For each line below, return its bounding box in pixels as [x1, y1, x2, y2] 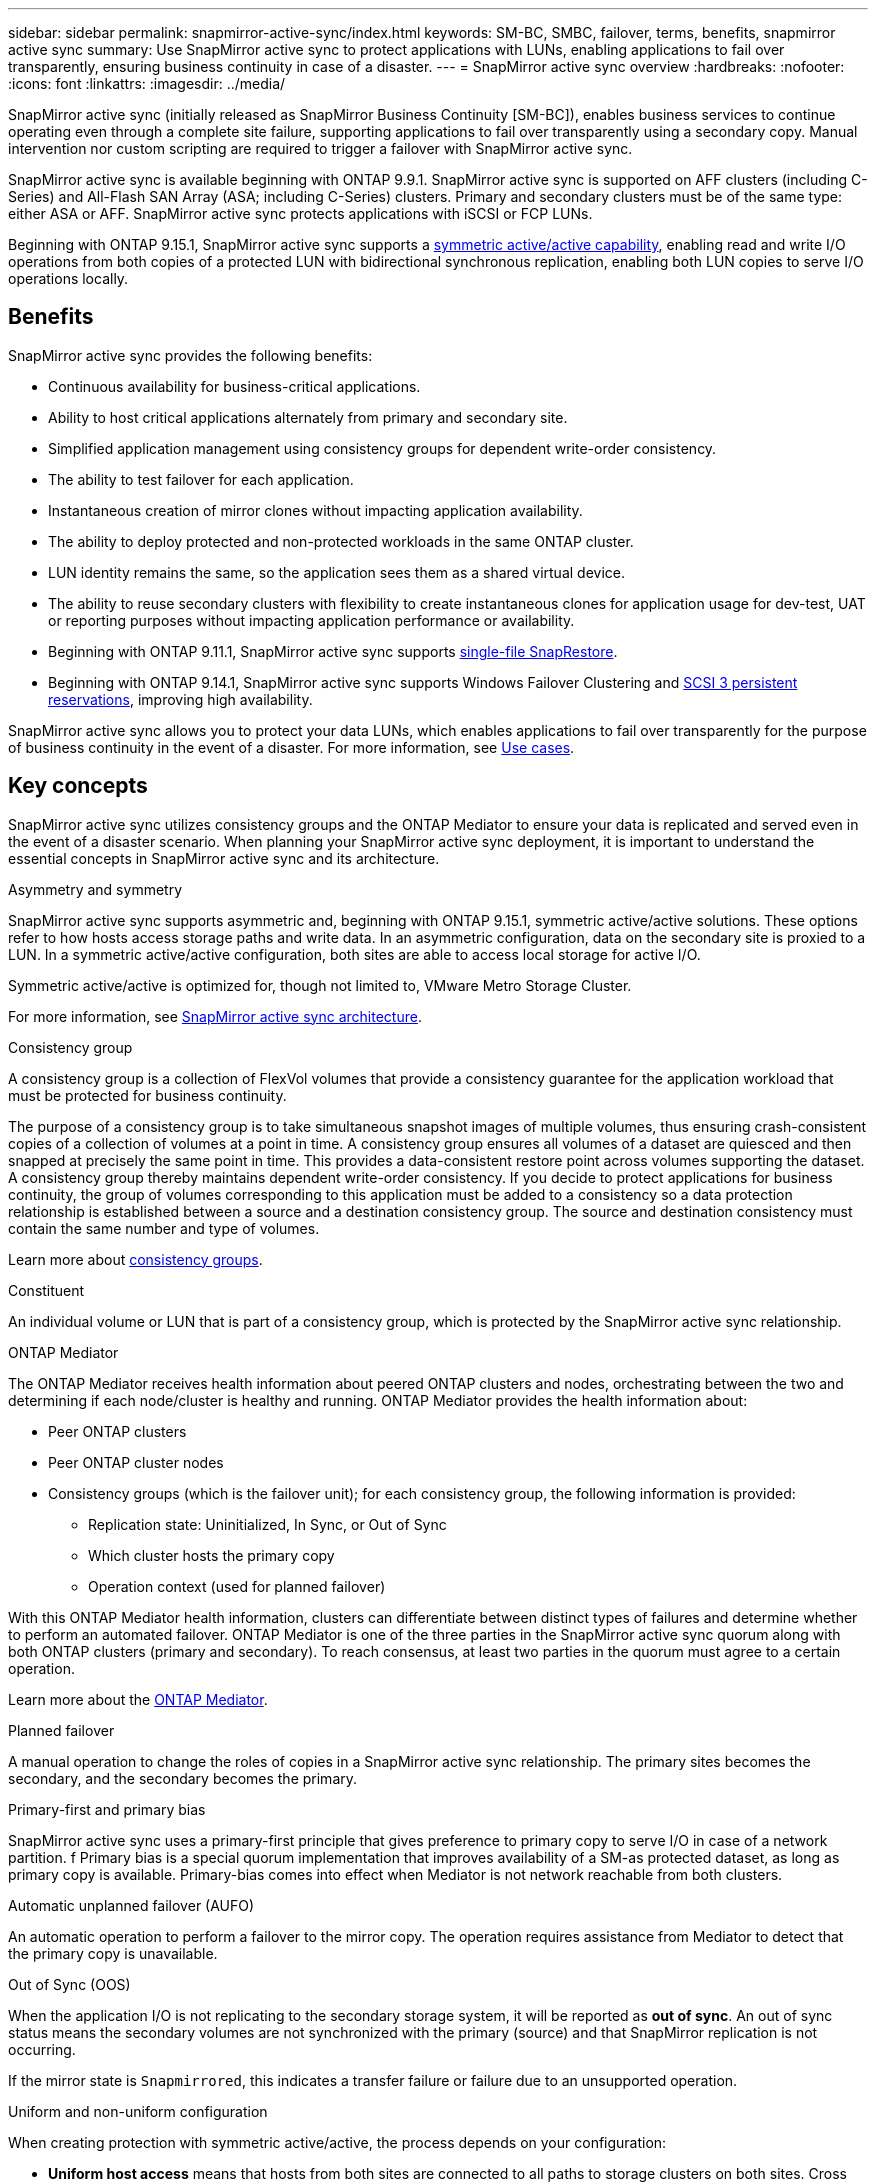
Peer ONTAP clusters [48, 1422, 187, 1440]
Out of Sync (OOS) [8, 1975, 131, 1993]
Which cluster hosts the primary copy [88, 1546, 335, 1564]
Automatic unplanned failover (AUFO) [8, 1896, 255, 1914]
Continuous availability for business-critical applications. [48, 377, 421, 395]
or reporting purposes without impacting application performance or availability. [48, 611, 575, 629]
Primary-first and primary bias [8, 1800, 206, 1818]
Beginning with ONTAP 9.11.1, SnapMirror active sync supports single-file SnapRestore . [48, 642, 618, 660]
